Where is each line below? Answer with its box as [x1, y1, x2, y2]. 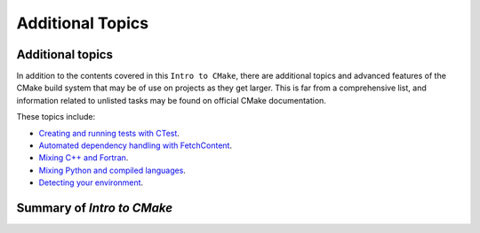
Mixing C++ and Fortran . [38, 152, 129, 163]
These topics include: [16, 112, 96, 122]
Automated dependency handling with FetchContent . [38, 140, 233, 151]
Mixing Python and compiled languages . [38, 165, 187, 175]
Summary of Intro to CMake [16, 200, 173, 215]
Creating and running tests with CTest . [38, 128, 180, 138]
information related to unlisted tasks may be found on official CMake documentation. [16, 95, 326, 105]
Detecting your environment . [38, 177, 144, 188]
